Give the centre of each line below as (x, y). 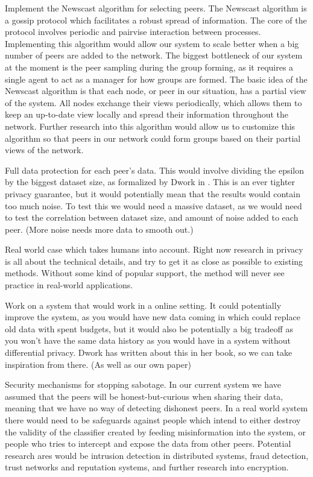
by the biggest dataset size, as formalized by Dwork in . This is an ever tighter (150, 182)
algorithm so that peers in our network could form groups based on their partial (153, 138)
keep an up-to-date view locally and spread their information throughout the (147, 114)
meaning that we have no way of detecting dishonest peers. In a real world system (156, 408)
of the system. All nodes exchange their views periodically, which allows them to (153, 102)
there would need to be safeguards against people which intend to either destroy (153, 420)
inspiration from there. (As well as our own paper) (98, 364)
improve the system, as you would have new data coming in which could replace (153, 317)
